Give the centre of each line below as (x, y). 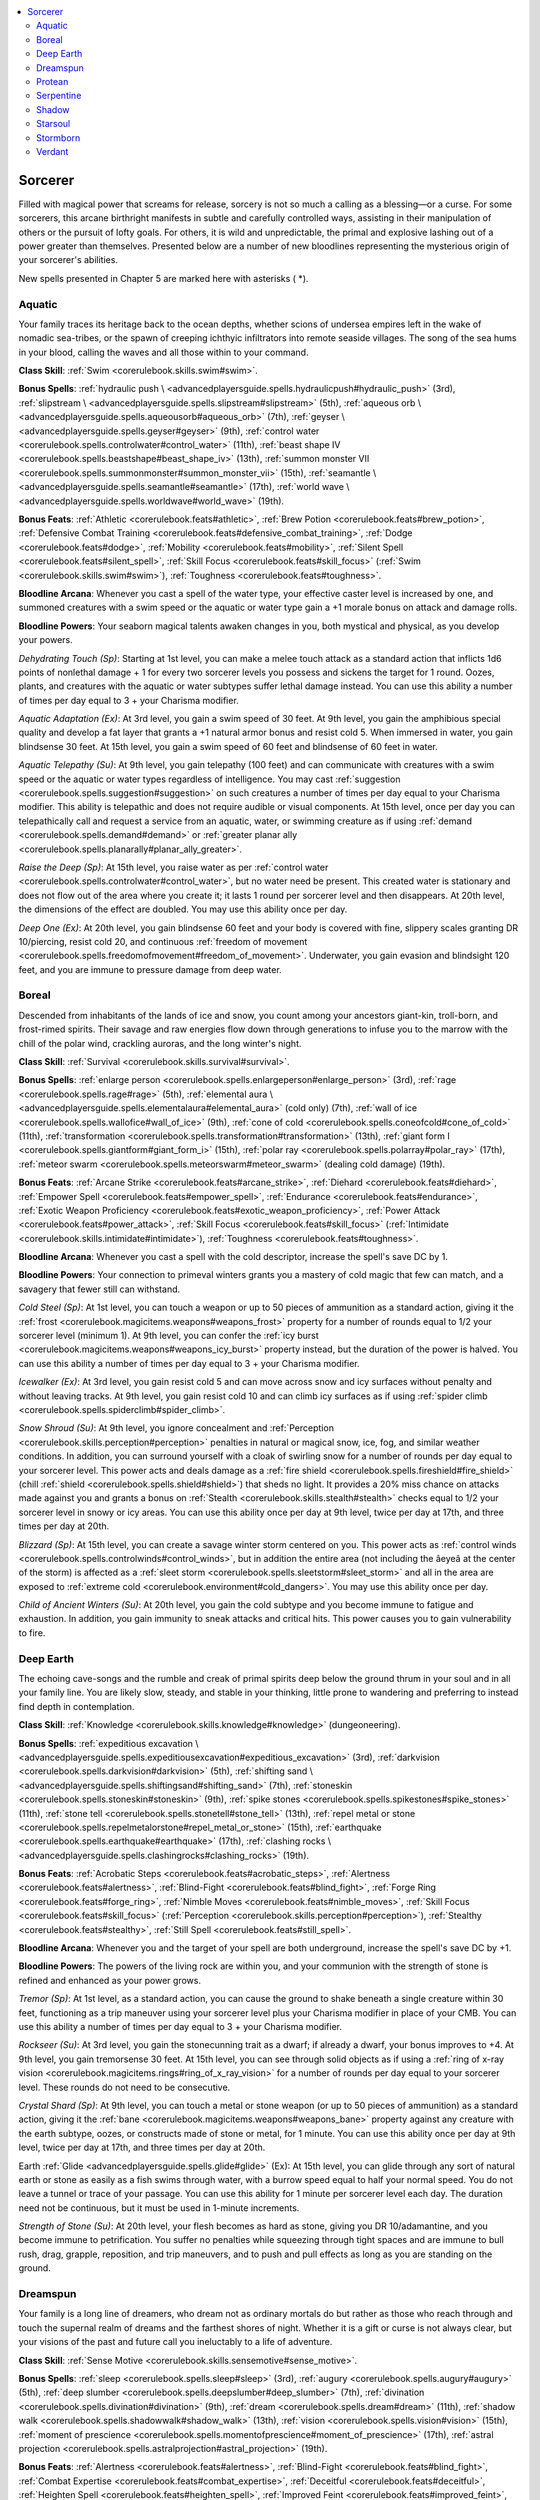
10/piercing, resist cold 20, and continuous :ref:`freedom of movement (163, 941)
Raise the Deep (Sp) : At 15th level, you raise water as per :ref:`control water (173, 867)
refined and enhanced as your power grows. (110, 1980)
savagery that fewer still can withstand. (99, 1289)
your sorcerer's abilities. (68, 260)
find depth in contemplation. (76, 1706)
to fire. (32, 1632)
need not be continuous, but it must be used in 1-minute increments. (159, 2207)
